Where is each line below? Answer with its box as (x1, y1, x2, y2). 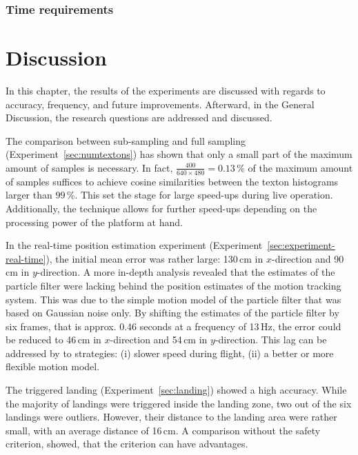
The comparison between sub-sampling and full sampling (6, 133, 246, 148)
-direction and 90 (271, 251, 344, 265)
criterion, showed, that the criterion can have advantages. (6, 436, 248, 451)
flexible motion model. (6, 359, 100, 374)
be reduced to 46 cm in (6, 332, 101, 347)
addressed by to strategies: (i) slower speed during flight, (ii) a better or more (6, 345, 334, 360)
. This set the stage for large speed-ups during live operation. (74, 188, 333, 202)
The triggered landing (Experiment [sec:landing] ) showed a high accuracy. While (6, 383, 347, 397)
